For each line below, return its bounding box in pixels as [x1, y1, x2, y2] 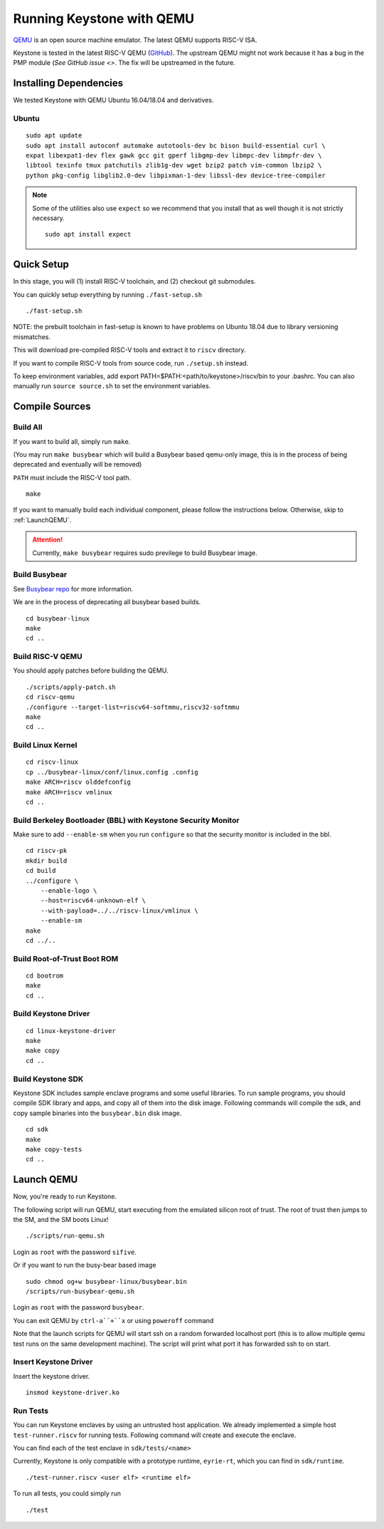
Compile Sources [13, 400, 92, 413]
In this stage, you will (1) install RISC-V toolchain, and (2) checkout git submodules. [13, 277, 256, 286]
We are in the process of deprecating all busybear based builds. [13, 598, 201, 606]
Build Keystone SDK [13, 1074, 84, 1084]
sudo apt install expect [45, 230, 132, 239]
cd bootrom [26, 971, 64, 980]
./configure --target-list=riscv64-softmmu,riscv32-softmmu [26, 703, 240, 711]
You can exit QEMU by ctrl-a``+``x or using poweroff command [13, 1316, 214, 1325]
